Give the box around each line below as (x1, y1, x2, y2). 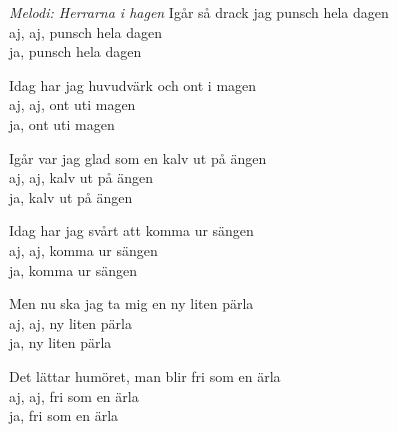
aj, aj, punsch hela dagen (9, 21, 162, 42)
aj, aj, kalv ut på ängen (9, 167, 153, 188)
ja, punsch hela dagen (9, 41, 142, 62)
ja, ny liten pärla (9, 332, 112, 353)
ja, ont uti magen (9, 113, 115, 134)
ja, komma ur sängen (9, 259, 138, 280)
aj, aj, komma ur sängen (9, 239, 158, 260)
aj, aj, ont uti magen (9, 94, 136, 115)
